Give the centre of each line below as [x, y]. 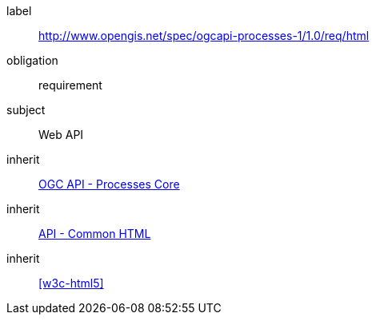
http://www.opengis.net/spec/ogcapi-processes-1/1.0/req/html [204, 36]
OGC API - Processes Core [109, 184]
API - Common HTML [95, 234]
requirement [70, 85]
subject [26, 110]
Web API [61, 135]
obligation [32, 60]
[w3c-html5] [71, 283]
